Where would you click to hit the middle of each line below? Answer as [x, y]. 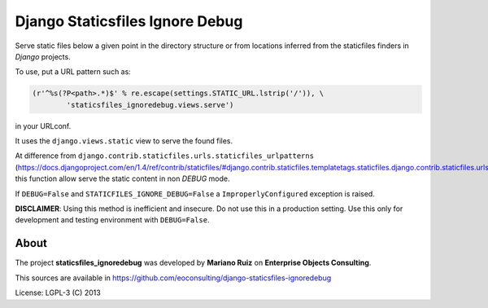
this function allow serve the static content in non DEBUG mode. [122, 178]
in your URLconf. [43, 125]
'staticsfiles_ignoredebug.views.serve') [150, 105]
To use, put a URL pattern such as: [73, 72]
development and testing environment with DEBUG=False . [113, 220]
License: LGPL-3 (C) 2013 [58, 293]
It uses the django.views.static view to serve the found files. [124, 141]
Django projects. [43, 56]
